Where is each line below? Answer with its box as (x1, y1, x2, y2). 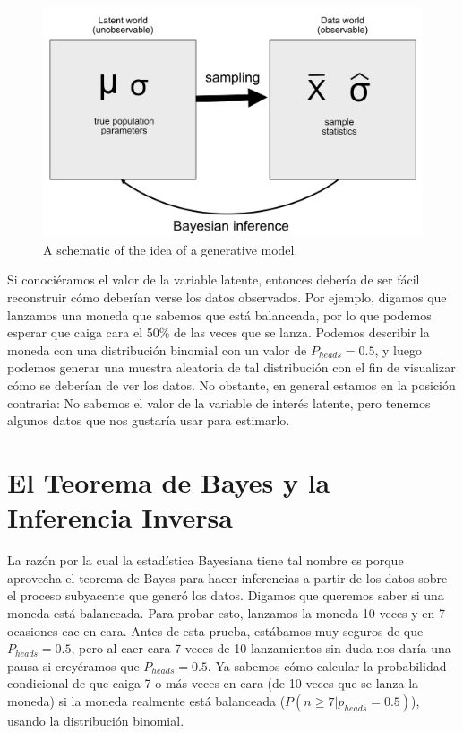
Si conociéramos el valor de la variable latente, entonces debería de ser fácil (7, 270, 420, 289)
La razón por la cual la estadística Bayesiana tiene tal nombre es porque (7, 551, 404, 570)
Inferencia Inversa (7, 499, 233, 536)
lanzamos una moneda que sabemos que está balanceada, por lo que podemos (7, 305, 432, 324)
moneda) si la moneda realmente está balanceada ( (7, 691, 286, 710)
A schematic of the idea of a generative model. (43, 240, 298, 258)
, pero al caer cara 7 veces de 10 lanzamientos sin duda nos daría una (71, 639, 451, 658)
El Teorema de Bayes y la (7, 464, 330, 501)
